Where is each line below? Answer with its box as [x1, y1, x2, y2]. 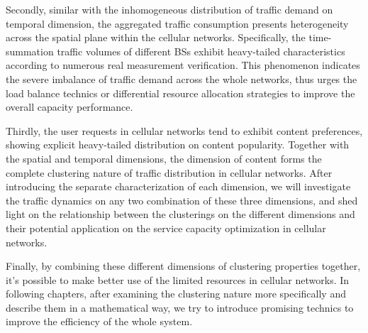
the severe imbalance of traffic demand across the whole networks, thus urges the [6, 71, 357, 86]
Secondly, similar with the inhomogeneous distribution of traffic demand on [6, 2, 333, 16]
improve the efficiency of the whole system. [6, 314, 193, 329]
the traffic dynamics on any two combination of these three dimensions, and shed [6, 192, 358, 207]
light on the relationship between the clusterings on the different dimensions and [6, 207, 355, 222]
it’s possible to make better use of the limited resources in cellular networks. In [6, 272, 350, 287]
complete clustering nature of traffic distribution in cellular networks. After [6, 165, 333, 180]
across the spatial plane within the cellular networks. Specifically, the [6, 30, 306, 45]
